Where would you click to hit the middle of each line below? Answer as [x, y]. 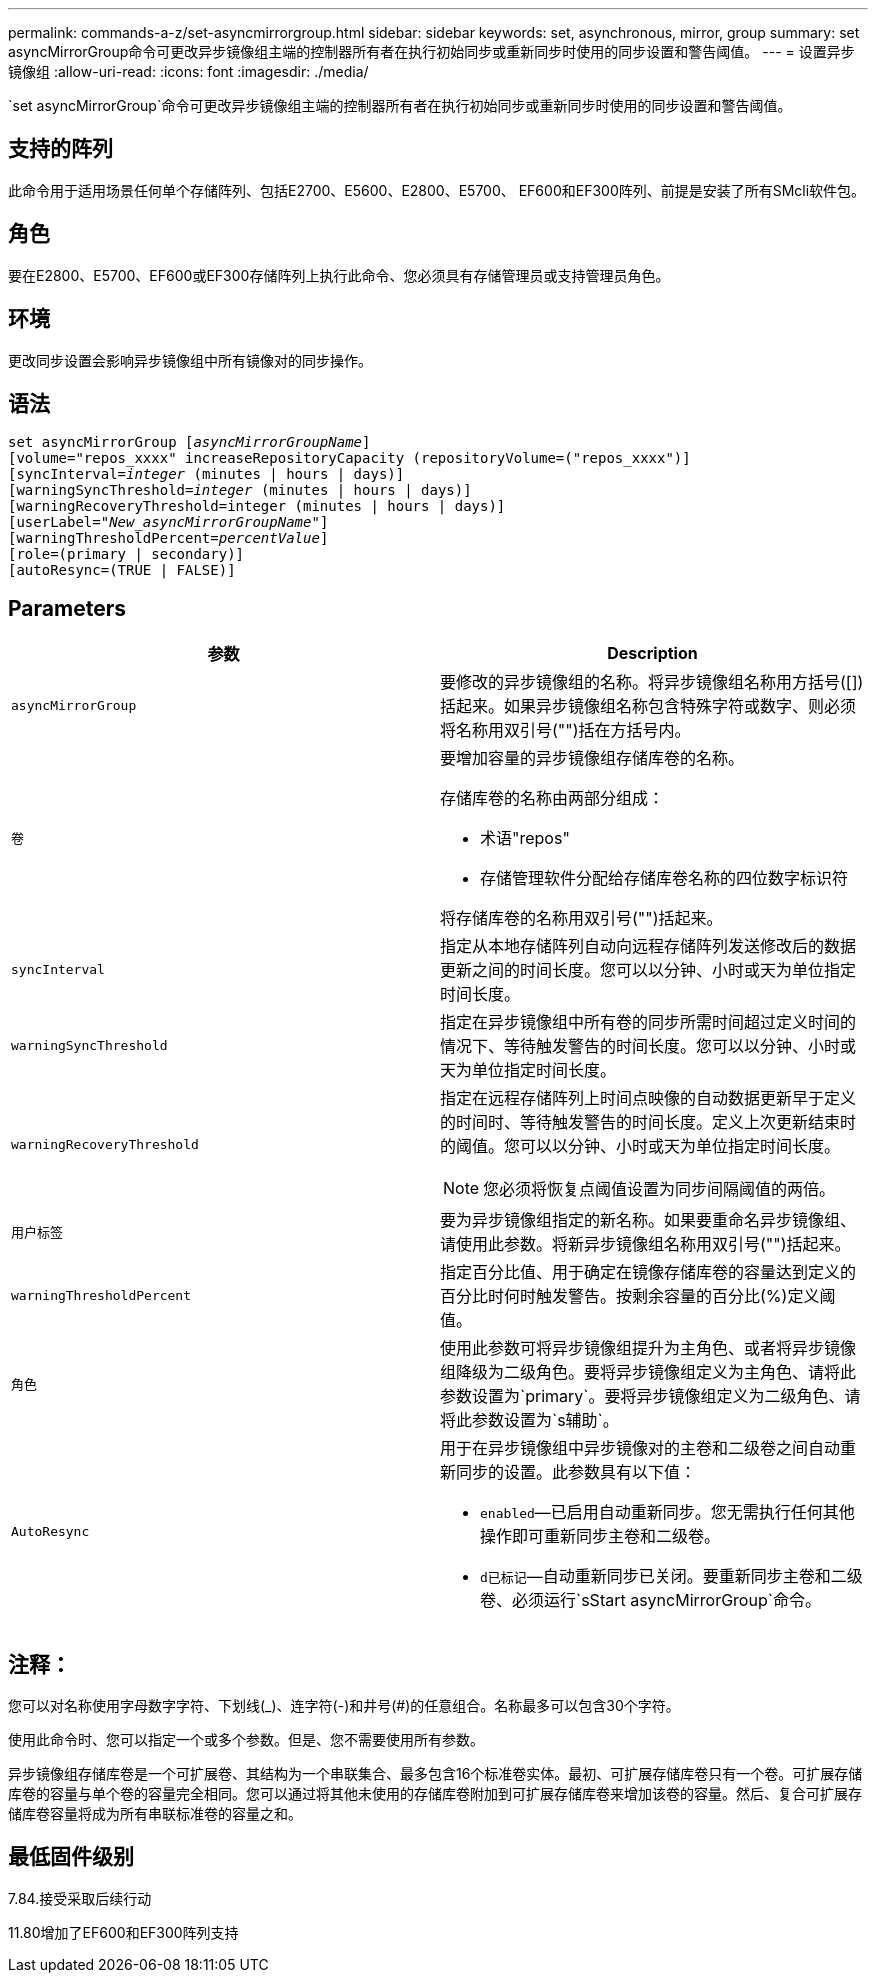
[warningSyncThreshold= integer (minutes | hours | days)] [240, 490]
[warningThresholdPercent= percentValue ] [168, 538]
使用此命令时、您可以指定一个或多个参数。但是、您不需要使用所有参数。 [246, 1740]
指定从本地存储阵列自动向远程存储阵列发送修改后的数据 [648, 946]
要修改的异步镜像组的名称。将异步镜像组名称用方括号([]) [652, 682]
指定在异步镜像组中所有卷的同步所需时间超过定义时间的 [648, 1022]
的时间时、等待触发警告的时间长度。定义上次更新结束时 [648, 1122]
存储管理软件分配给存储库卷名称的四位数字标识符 [664, 878]
